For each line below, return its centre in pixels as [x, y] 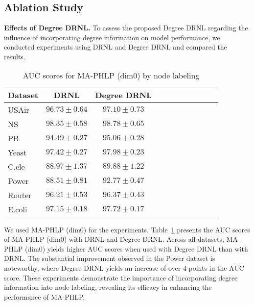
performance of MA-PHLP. [45, 296]
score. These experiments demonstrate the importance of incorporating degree [121, 277]
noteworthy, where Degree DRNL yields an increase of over [92, 267]
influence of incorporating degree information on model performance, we [112, 37]
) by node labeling [168, 75]
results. [15, 56]
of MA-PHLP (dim [32, 239]
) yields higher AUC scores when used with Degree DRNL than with [145, 248]
